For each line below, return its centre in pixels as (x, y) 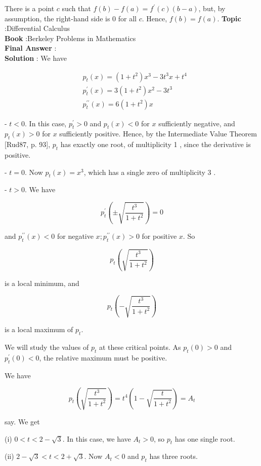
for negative (75, 236)
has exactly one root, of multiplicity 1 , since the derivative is (156, 144)
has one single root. (205, 438)
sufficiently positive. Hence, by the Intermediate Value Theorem (158, 134)
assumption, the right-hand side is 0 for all (71, 18)
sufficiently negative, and (197, 123)
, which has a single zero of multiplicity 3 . (150, 172)
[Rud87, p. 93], (28, 144)
